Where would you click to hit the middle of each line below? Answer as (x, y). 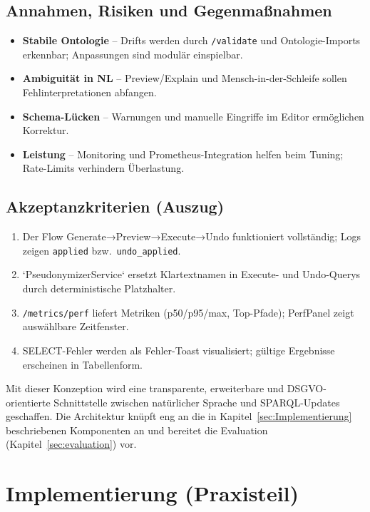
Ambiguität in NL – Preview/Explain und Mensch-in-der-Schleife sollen (185, 78)
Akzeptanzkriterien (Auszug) (115, 206)
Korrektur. (46, 130)
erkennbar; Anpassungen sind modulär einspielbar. (133, 54)
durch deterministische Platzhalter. (99, 288)
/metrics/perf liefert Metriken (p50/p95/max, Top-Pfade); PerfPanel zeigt (188, 312)
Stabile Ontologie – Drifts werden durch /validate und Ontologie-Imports (191, 40)
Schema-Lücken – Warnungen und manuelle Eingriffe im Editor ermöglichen (193, 116)
